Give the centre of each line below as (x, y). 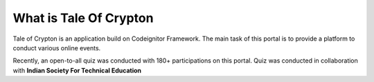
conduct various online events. (57, 48)
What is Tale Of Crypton (83, 18)
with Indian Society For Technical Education (77, 70)
